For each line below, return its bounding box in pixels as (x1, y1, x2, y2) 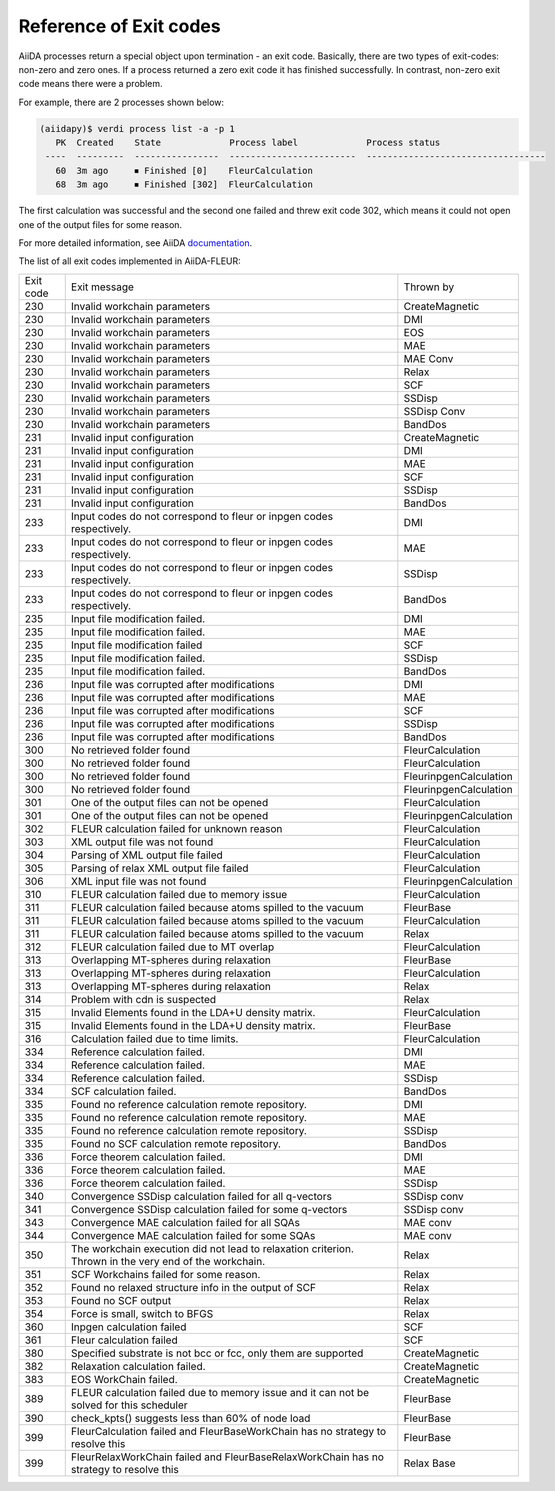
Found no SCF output (70, 1293, 172, 1307)
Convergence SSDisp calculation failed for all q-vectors (70, 1189, 332, 1203)
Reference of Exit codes (18, 15, 221, 37)
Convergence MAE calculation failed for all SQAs (70, 1215, 300, 1229)
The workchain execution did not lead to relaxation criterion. (70, 1241, 355, 1255)
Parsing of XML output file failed (70, 848, 224, 862)
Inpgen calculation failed (70, 1320, 187, 1334)
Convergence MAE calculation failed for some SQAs (70, 1228, 316, 1242)
